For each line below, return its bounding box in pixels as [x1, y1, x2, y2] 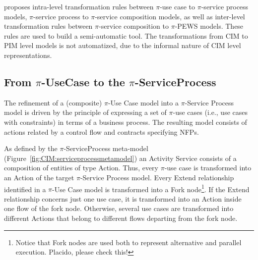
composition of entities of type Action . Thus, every [4, 162, 159, 173]
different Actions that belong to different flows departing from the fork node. [4, 212, 238, 223]
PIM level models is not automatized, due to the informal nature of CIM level [4, 40, 241, 51]
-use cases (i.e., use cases [173, 107, 248, 117]
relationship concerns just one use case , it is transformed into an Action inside [4, 193, 242, 204]
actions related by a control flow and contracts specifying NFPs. [4, 126, 199, 137]
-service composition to [99, 21, 169, 31]
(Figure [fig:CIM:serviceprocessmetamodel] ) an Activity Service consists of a [4, 153, 237, 163]
